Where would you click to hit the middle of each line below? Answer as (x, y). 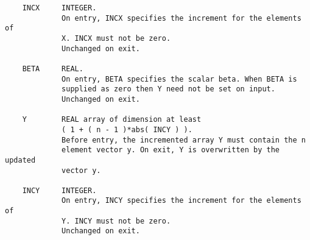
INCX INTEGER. (59, 8)
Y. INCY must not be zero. (116, 221)
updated (20, 160)
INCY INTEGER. (59, 190)
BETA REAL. (53, 69)
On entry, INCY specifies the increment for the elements (181, 201)
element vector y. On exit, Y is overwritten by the (171, 150)
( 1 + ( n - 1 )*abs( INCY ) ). (127, 129)
